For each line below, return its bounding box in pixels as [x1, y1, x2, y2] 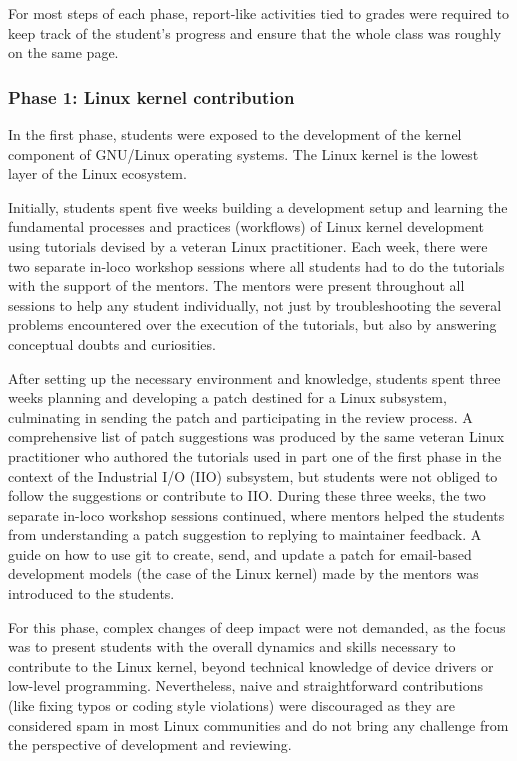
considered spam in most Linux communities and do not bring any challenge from [8, 714, 509, 735]
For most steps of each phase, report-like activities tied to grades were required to [8, 3, 509, 23]
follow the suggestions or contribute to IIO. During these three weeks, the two [8, 485, 486, 506]
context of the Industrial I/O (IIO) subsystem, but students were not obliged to [8, 465, 498, 486]
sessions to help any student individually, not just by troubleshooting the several [8, 294, 502, 315]
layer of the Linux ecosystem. [8, 163, 187, 184]
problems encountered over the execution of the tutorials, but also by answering [8, 314, 497, 335]
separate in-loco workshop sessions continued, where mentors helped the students [8, 504, 505, 525]
